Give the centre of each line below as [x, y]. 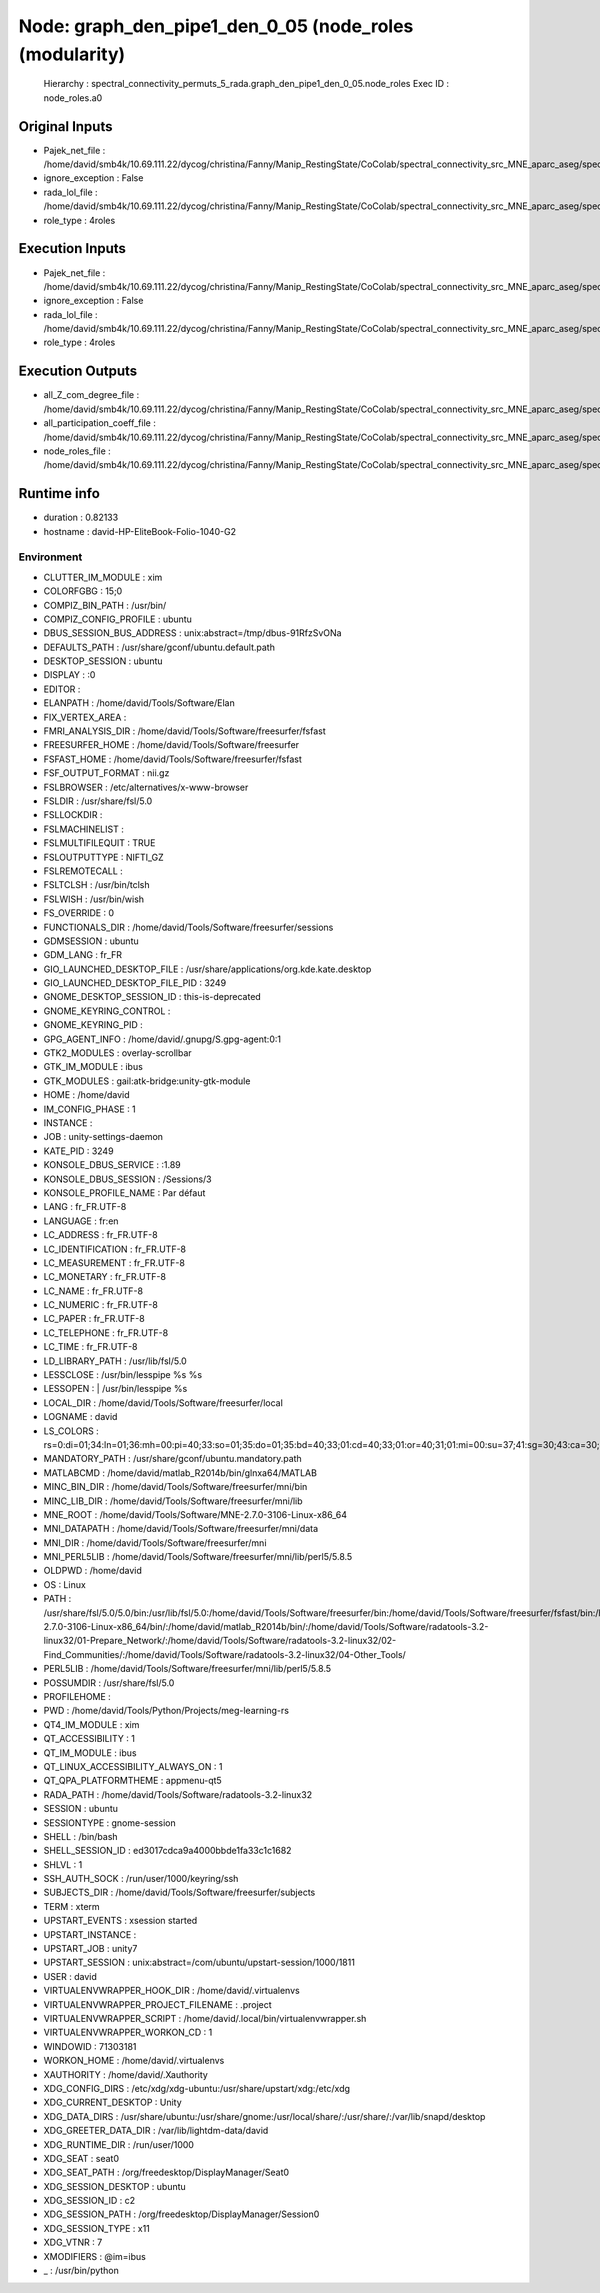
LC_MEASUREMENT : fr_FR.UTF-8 [114, 1262]
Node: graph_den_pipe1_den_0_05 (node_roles [216, 26]
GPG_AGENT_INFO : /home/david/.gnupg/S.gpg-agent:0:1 [162, 1039]
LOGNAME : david [80, 1417]
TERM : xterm [71, 1906]
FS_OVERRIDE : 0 [79, 913]
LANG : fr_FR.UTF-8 [85, 1207]
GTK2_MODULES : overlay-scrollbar [117, 1053]
